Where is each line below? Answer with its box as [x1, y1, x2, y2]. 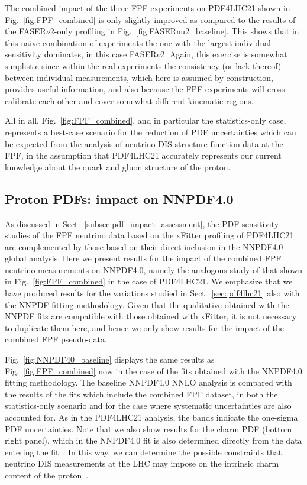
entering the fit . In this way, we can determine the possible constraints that [5, 445, 282, 458]
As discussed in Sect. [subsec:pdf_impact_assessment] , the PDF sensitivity [5, 217, 279, 229]
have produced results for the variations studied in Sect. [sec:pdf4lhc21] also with [5, 287, 300, 299]
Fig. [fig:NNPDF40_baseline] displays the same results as [5, 353, 215, 366]
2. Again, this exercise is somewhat [160, 48, 287, 60]
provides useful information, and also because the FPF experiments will [5, 83, 264, 95]
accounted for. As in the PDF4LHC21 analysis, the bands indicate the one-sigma [5, 411, 298, 423]
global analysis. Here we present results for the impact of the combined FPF [5, 252, 282, 264]
